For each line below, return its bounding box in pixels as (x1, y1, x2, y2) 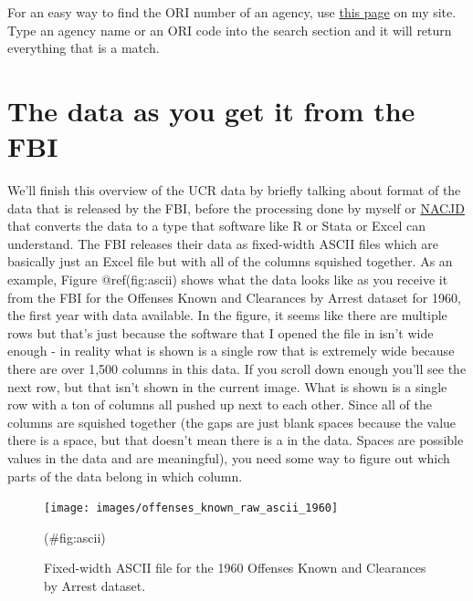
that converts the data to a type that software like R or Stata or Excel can (7, 216, 426, 235)
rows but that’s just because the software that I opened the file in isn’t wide (7, 323, 434, 342)
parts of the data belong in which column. (7, 466, 243, 485)
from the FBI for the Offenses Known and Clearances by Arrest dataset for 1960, (7, 287, 461, 306)
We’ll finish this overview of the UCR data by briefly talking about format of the (7, 181, 461, 200)
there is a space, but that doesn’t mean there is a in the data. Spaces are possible (7, 430, 464, 450)
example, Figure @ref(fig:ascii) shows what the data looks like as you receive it (7, 270, 448, 289)
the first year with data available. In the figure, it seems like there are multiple (7, 306, 447, 325)
